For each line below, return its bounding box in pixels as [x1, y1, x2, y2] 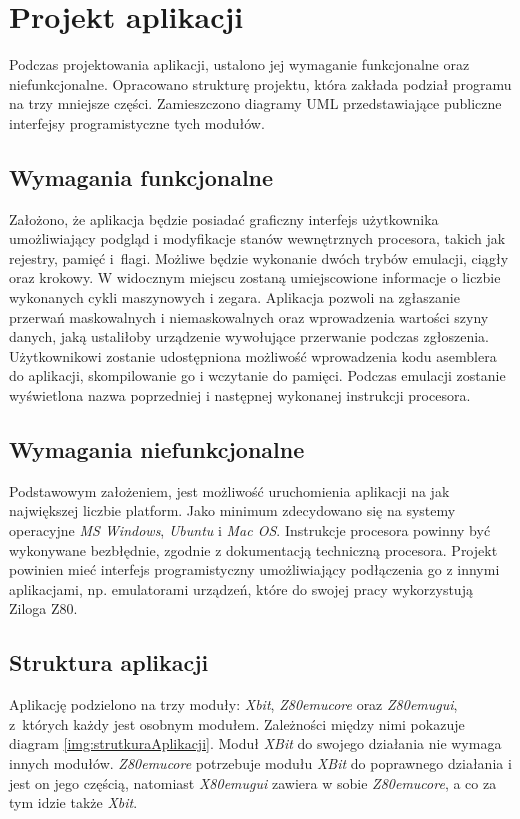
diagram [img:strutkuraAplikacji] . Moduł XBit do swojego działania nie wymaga [9, 733, 502, 754]
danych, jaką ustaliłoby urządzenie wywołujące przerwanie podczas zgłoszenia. [9, 326, 489, 347]
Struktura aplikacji [9, 647, 209, 678]
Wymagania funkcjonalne [9, 161, 274, 192]
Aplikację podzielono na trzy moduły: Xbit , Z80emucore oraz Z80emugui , [9, 694, 458, 715]
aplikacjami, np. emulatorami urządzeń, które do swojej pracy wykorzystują [9, 578, 473, 599]
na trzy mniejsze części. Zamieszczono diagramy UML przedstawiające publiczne [9, 93, 502, 114]
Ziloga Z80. [9, 598, 78, 619]
